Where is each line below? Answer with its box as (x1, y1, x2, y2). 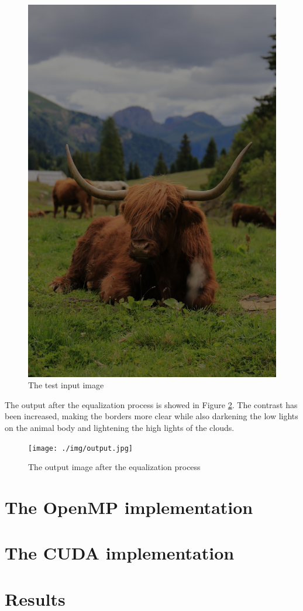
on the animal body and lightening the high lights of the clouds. (5, 421, 235, 433)
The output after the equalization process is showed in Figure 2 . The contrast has (5, 398, 298, 410)
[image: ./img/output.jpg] (28, 444, 133, 453)
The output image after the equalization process (28, 461, 201, 473)
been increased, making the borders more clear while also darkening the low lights (5, 410, 298, 422)
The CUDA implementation (5, 541, 235, 565)
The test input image (28, 379, 104, 391)
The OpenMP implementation (5, 495, 253, 519)
